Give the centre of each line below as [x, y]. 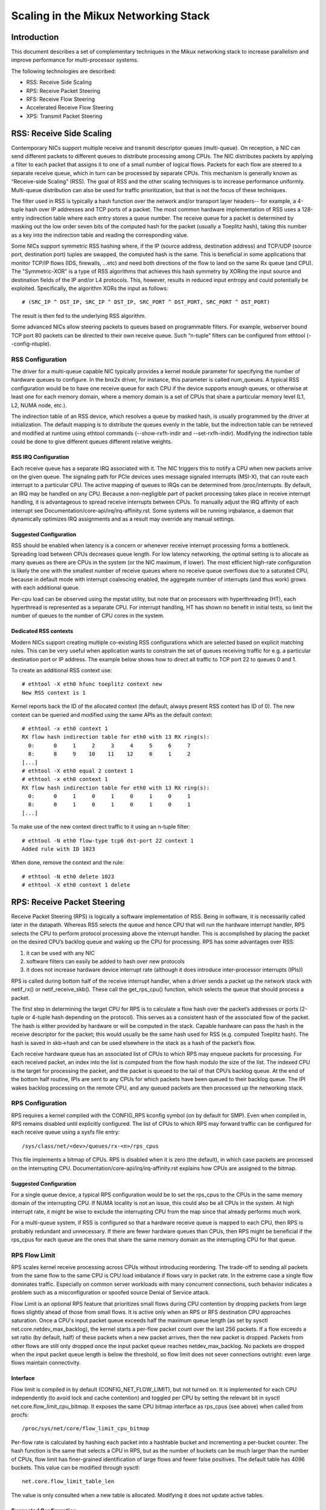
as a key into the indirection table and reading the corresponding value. [100, 235]
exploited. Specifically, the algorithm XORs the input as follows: [90, 288]
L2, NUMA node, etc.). [39, 405]
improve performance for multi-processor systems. [75, 60]
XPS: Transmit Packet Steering [64, 116]
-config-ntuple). [31, 344]
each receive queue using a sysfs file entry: [66, 1132]
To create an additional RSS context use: [62, 670]
